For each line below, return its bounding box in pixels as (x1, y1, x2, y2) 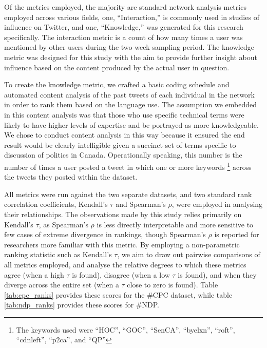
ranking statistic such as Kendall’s (4, 249, 112, 260)
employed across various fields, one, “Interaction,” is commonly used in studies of (4, 11, 259, 22)
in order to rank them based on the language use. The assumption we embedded (4, 99, 257, 110)
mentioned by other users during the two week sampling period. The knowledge (4, 42, 254, 52)
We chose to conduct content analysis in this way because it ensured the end (4, 129, 245, 140)
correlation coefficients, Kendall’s (4, 199, 108, 209)
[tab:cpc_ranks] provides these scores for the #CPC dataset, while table (4, 289, 233, 300)
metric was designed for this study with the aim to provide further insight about (4, 51, 257, 62)
